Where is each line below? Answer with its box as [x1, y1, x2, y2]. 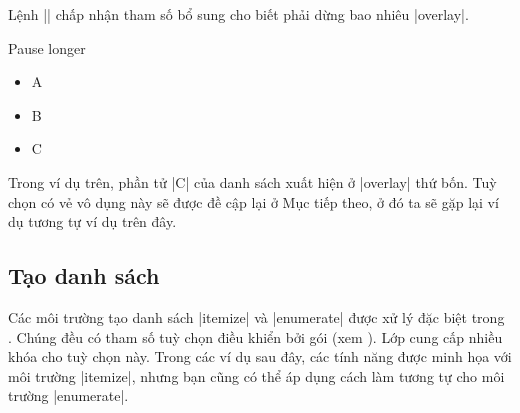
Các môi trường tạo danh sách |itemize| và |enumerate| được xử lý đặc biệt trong [8, 306, 505, 327]
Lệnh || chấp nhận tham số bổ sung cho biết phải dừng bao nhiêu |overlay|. [8, 4, 469, 24]
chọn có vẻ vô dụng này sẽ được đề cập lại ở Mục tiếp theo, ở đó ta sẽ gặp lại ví [8, 191, 499, 212]
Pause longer [8, 37, 86, 58]
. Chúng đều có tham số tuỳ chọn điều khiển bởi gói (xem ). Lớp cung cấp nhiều [8, 326, 503, 347]
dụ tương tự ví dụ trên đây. [8, 211, 177, 232]
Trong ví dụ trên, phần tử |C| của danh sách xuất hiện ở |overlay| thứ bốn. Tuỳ [8, 171, 497, 192]
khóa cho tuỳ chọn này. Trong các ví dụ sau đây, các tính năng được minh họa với [8, 346, 512, 367]
